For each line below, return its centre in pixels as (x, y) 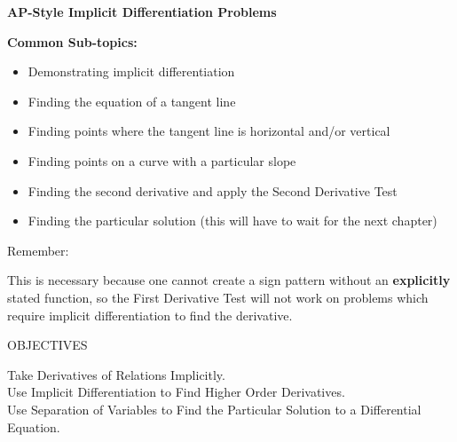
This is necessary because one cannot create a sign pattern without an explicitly (229, 280)
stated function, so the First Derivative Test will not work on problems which (218, 297)
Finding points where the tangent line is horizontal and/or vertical (209, 131)
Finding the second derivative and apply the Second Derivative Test (213, 190)
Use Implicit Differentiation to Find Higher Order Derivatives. (176, 392)
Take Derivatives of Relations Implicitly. (116, 374)
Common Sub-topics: (72, 41)
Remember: (38, 250)
